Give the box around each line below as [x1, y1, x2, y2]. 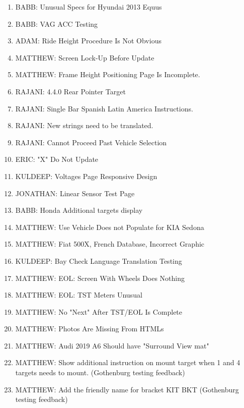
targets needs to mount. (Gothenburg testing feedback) [15, 367, 185, 378]
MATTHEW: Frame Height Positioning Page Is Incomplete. [15, 69, 200, 80]
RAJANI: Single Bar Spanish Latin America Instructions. [15, 103, 193, 113]
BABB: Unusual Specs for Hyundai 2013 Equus [15, 2, 162, 12]
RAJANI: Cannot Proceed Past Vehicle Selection [15, 137, 167, 147]
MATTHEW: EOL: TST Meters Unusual [15, 289, 142, 300]
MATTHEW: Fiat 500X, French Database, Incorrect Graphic [15, 239, 205, 249]
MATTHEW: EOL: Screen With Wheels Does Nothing [15, 272, 185, 283]
